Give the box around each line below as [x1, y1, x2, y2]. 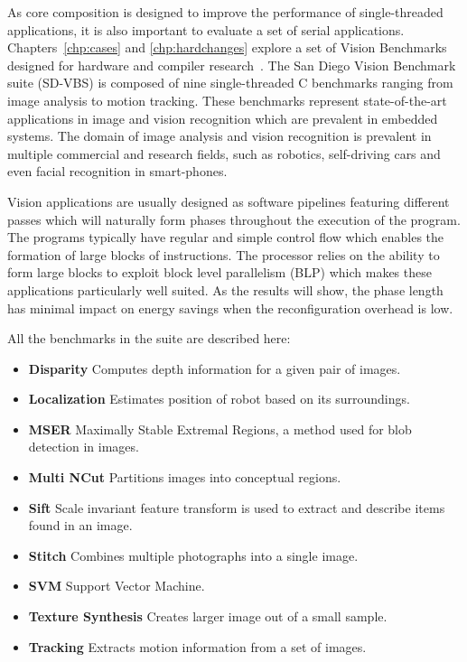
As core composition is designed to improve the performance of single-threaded [7, 3, 444, 21]
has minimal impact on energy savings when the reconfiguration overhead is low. [7, 298, 453, 317]
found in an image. [28, 516, 133, 535]
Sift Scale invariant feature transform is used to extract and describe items [28, 498, 445, 517]
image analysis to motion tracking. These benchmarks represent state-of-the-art [7, 90, 447, 109]
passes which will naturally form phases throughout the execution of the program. [7, 210, 461, 228]
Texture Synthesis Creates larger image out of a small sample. [28, 607, 388, 626]
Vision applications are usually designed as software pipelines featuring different [7, 191, 450, 210]
